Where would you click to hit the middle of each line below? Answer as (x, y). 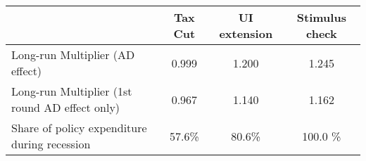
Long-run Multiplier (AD (73, 54)
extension (246, 33)
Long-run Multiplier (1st (72, 91)
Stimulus (321, 17)
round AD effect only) (66, 107)
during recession (51, 144)
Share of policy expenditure (79, 128)
